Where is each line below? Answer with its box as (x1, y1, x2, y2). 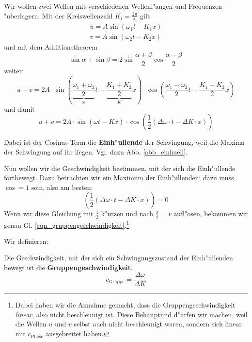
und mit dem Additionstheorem (4, 42, 98, 52)
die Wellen (15, 319, 47, 329)
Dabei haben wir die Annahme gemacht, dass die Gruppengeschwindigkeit (15, 300, 236, 310)
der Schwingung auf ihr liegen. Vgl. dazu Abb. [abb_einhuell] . (4, 147, 188, 156)
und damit (4, 103, 35, 114)
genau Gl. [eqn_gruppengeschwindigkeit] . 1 (4, 219, 129, 230)
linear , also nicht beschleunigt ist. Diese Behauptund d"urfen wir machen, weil (15, 309, 248, 319)
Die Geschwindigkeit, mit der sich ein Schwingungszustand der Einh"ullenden (4, 253, 233, 263)
